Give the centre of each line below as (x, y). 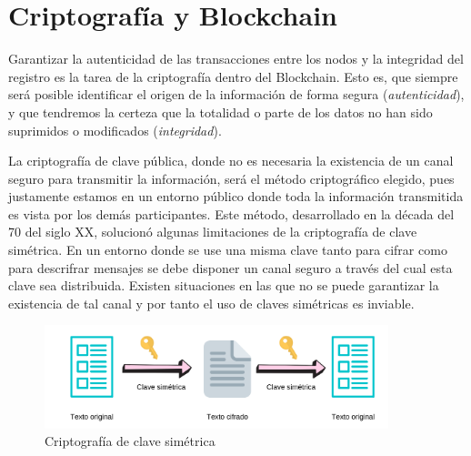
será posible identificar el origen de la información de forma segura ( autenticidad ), (236, 94)
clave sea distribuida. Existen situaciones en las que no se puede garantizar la (224, 285)
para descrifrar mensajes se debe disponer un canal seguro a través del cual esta (230, 267)
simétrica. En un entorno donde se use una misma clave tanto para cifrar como (228, 250)
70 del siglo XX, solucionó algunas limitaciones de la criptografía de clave (213, 232)
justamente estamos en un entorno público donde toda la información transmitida (236, 196)
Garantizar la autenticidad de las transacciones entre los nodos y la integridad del (236, 59)
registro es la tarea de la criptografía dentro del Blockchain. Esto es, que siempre (233, 76)
